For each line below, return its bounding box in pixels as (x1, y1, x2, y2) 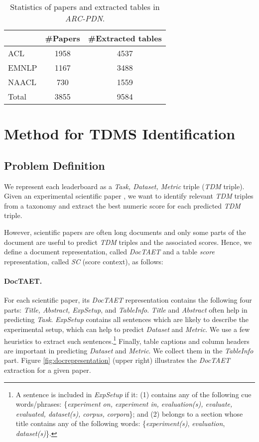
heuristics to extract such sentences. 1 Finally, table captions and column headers (4, 334, 250, 346)
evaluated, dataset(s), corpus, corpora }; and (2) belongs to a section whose (15, 408, 243, 419)
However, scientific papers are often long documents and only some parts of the (4, 226, 246, 237)
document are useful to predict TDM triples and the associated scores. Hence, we (4, 236, 252, 247)
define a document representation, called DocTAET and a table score (4, 246, 215, 257)
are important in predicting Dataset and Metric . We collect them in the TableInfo (4, 345, 254, 355)
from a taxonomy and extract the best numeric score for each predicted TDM (4, 200, 241, 211)
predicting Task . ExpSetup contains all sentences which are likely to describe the (4, 314, 249, 325)
